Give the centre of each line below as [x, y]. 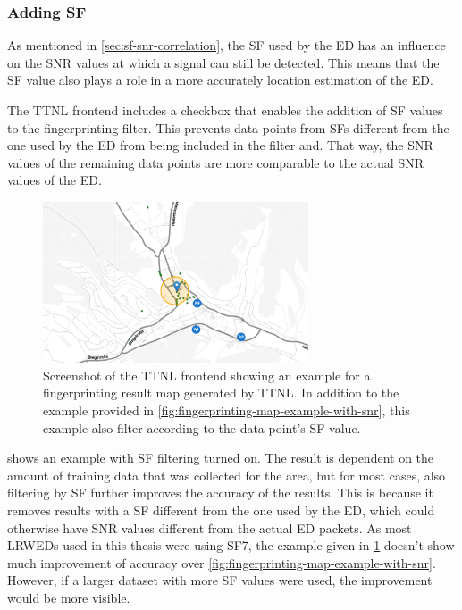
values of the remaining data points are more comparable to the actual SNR [215, 162]
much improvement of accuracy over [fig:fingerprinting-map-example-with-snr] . [222, 562]
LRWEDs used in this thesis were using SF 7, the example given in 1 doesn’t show [231, 545]
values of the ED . [55, 180]
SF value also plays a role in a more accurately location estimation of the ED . [220, 80]
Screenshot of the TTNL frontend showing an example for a [207, 375]
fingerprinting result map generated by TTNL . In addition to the [221, 393]
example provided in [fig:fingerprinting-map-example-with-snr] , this [227, 410]
